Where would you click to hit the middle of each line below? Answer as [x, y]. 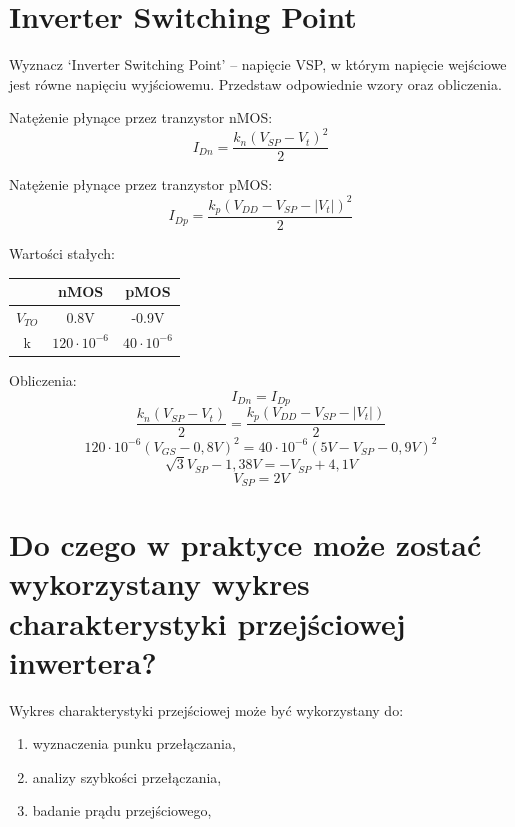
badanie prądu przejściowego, [122, 810]
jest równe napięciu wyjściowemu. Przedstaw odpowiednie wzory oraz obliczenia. [255, 83]
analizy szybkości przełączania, [127, 776]
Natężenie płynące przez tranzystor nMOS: [141, 117]
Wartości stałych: [62, 253]
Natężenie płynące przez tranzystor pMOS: [141, 184]
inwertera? [83, 661]
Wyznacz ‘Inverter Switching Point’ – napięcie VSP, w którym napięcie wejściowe [258, 64]
